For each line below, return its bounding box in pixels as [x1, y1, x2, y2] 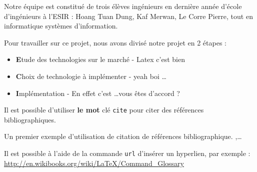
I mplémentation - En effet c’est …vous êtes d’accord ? [15, 87, 180, 98]
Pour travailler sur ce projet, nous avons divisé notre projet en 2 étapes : [4, 37, 226, 47]
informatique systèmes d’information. [4, 20, 118, 31]
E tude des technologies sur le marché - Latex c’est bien [15, 54, 185, 64]
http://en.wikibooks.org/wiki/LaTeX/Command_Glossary [4, 157, 184, 168]
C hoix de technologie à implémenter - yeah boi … [15, 70, 166, 81]
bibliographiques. [4, 114, 56, 124]
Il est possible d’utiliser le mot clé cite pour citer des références [4, 104, 204, 115]
